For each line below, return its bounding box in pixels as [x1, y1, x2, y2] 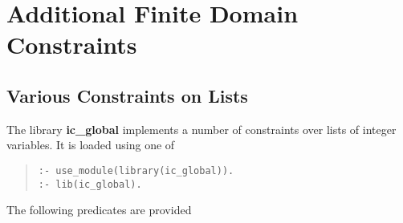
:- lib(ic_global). [38, 178, 142, 190]
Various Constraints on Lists [6, 83, 248, 107]
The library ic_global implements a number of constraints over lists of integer [6, 120, 397, 137]
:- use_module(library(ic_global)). [38, 164, 234, 176]
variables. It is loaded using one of [6, 136, 175, 153]
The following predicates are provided [6, 201, 192, 218]
